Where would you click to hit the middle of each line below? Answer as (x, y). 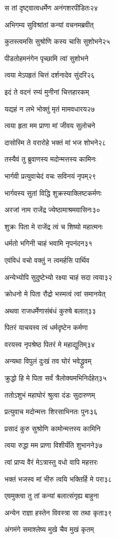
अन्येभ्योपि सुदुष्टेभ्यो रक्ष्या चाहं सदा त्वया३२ (58, 277)
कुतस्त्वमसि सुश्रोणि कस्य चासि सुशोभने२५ (57, 41)
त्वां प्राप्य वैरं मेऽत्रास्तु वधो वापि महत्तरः (51, 462)
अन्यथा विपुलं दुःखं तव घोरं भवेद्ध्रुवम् (48, 361)
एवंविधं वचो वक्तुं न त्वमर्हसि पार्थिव (47, 260)
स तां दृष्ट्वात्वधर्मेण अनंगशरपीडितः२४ (51, 8)
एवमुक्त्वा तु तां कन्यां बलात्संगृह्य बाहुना (52, 496)
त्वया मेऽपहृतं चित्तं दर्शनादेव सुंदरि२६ (50, 75)
